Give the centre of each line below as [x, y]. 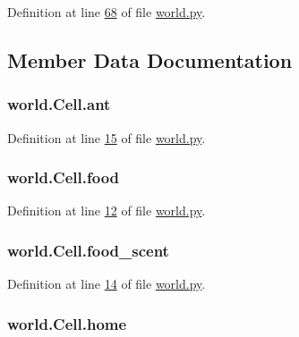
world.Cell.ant [59, 104]
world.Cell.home [67, 323]
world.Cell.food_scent [88, 250]
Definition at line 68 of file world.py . [107, 12]
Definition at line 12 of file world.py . [107, 211]
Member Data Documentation [150, 59]
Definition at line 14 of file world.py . [107, 284]
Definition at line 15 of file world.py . [107, 137]
